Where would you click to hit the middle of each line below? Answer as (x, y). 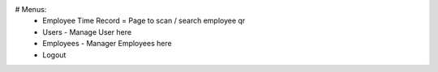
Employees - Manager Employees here (107, 44)
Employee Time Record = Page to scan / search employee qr (144, 21)
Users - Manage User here (87, 32)
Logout (54, 55)
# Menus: (31, 9)
